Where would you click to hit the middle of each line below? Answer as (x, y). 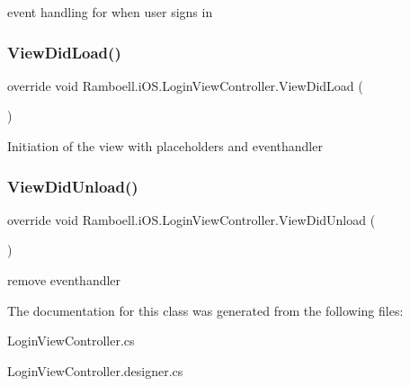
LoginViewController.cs (71, 341)
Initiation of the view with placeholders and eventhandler (165, 146)
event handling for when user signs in (110, 12)
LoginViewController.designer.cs (95, 370)
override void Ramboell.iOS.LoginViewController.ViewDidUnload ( (192, 219)
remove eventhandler (64, 280)
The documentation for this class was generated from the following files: (205, 310)
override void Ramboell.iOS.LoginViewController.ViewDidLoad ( (185, 85)
